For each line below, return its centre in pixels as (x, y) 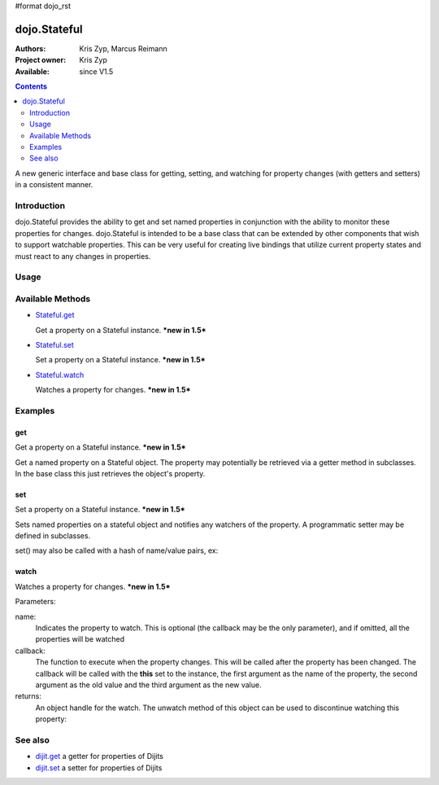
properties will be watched (80, 639)
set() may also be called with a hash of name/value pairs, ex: (117, 550)
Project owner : (41, 60)
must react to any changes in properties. (83, 256)
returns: (28, 696)
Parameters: (35, 602)
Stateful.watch (60, 375)
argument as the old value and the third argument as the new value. (148, 685)
